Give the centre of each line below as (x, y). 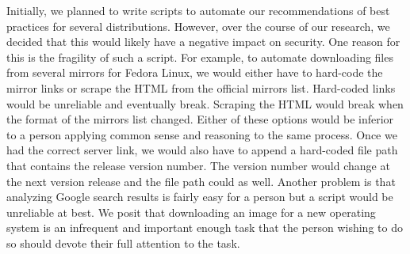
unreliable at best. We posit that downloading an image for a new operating (191, 212)
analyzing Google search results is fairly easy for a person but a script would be (200, 197)
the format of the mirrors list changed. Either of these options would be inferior (200, 119)
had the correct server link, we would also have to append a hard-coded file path (202, 150)
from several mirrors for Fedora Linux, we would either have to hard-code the (195, 72)
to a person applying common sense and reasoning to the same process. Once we (202, 134)
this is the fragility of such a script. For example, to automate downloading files (200, 57)
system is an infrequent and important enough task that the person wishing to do (205, 227)
